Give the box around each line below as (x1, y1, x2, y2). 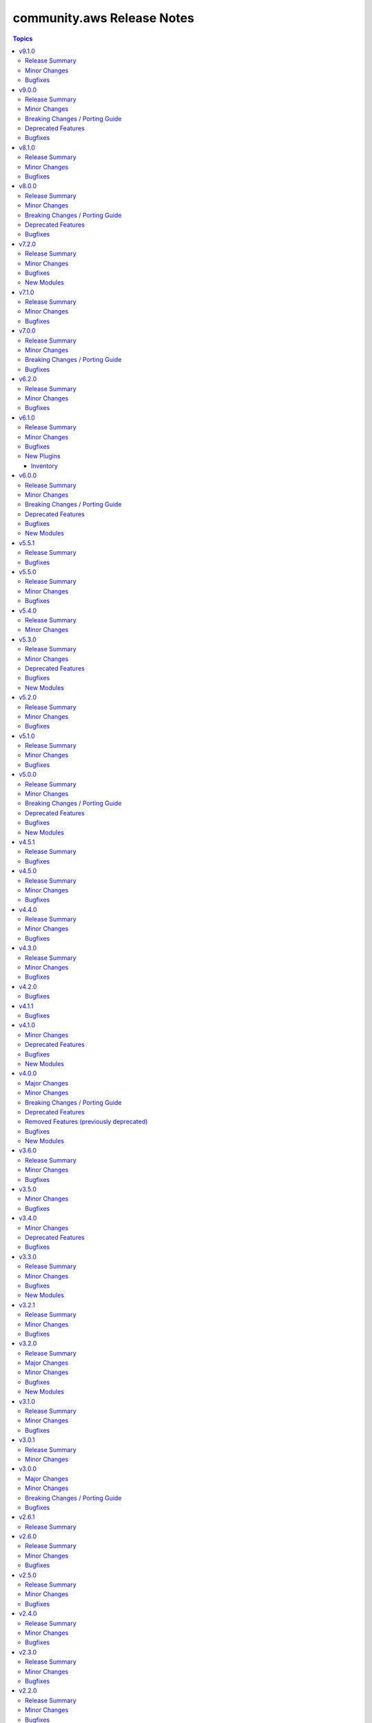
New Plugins (25, 452, 61, 460)
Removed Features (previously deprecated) (25, 1117, 148, 1126)
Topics (12, 34, 33, 43)
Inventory (31, 462, 59, 470)
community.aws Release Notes (12, 10, 194, 26)
